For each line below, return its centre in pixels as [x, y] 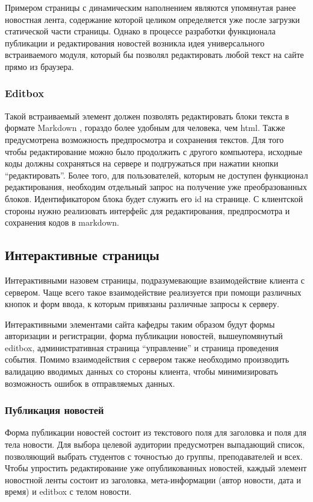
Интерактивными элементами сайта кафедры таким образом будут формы [140, 324]
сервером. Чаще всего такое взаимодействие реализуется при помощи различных [153, 292]
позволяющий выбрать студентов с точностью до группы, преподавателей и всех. [154, 456]
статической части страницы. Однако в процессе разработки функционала [140, 31]
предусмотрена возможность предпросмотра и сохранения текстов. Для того [144, 139]
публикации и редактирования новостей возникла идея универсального [135, 43]
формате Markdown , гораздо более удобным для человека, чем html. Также [145, 128]
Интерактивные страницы [82, 255]
